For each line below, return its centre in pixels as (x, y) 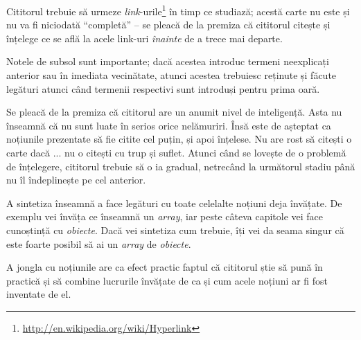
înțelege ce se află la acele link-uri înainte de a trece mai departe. (144, 38)
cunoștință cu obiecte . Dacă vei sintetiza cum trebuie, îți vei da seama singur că (175, 230)
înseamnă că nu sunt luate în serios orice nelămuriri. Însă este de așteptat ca (169, 125)
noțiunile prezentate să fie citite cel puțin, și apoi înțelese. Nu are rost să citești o (179, 139)
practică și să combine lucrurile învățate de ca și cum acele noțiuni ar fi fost (167, 280)
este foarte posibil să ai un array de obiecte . (99, 243)
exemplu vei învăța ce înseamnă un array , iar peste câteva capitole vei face (165, 216)
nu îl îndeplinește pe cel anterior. (76, 180)
